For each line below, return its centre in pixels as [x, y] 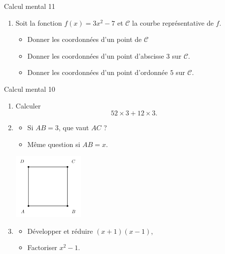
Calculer [28, 105]
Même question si [54, 144]
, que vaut [74, 127]
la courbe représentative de [173, 22]
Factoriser [42, 247]
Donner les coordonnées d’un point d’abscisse [96, 55]
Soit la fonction [39, 22]
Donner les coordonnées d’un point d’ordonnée [97, 72]
